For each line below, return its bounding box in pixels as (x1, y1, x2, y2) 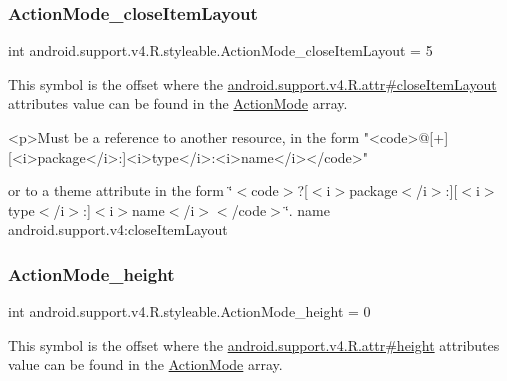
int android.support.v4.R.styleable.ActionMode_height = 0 (8, 301, 371, 322)
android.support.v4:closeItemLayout (8, 219, 228, 240)
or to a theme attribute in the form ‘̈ (8, 180, 233, 201)
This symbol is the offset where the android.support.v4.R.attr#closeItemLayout (8, 73, 497, 94)
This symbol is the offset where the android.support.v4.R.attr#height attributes (8, 334, 500, 355)
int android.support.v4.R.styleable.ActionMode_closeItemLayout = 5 (8, 40, 433, 61)
